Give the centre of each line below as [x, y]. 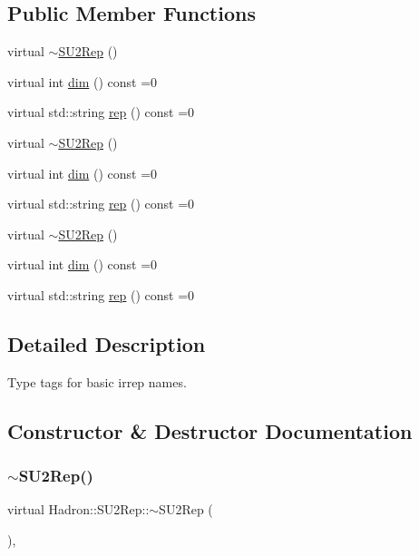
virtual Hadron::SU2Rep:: [78, 509]
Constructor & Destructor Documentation [210, 430]
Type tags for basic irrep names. [97, 381]
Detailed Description [107, 343]
